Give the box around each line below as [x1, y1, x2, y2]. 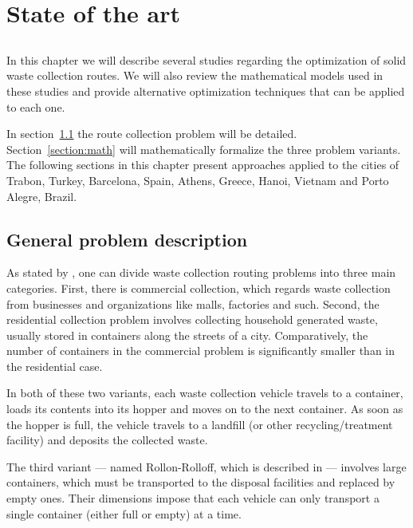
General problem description [6, 227, 248, 251]
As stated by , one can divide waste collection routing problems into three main [6, 264, 396, 281]
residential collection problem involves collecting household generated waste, [6, 311, 378, 328]
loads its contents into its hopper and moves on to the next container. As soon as [6, 400, 403, 417]
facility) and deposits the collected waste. [6, 431, 208, 448]
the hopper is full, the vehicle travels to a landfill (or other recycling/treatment [6, 416, 393, 432]
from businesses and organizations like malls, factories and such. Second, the [6, 295, 380, 312]
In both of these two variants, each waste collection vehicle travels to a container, [6, 384, 403, 401]
